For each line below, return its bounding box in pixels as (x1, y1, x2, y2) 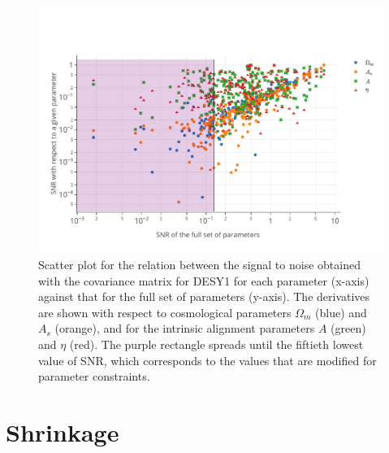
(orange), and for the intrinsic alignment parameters (54, 320, 315, 337)
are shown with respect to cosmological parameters (38, 303, 292, 320)
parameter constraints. (38, 368, 150, 385)
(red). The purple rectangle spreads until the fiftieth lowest (69, 336, 364, 353)
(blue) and (315, 303, 367, 320)
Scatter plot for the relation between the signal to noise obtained (38, 256, 361, 273)
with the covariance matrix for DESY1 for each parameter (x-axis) (38, 272, 370, 289)
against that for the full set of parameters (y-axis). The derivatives (38, 288, 370, 305)
